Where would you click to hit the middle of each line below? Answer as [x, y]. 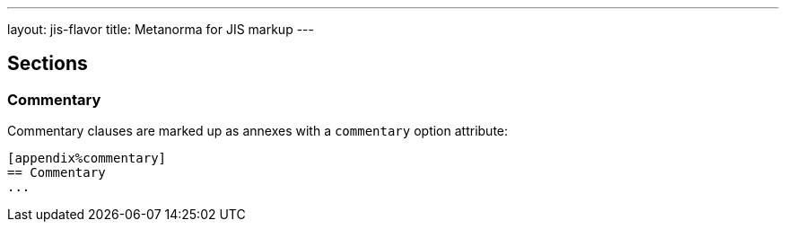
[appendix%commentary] [87, 159]
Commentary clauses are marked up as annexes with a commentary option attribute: [258, 131]
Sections [48, 64]
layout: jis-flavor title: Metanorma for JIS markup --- [161, 29]
